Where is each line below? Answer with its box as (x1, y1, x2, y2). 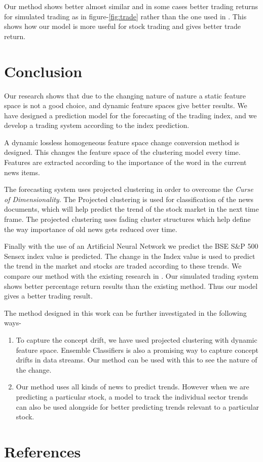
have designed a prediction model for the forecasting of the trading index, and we (4, 110, 257, 120)
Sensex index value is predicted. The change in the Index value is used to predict (4, 250, 255, 261)
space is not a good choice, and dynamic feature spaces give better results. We (4, 100, 247, 111)
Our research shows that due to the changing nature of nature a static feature (4, 90, 246, 101)
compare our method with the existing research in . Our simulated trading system (4, 271, 258, 281)
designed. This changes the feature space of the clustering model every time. (4, 147, 241, 157)
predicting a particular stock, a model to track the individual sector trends (16, 391, 248, 402)
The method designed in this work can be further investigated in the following (4, 307, 247, 318)
